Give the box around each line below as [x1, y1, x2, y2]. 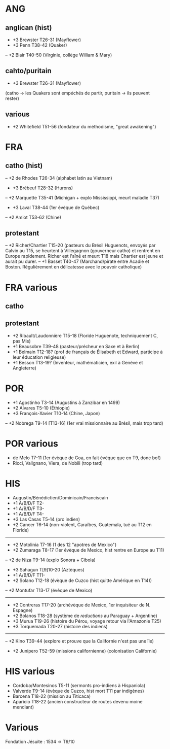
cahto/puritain [5, 66, 52, 75]
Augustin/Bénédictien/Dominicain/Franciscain [12, 494, 108, 500]
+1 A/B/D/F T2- [12, 500, 45, 506]
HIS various [5, 665, 55, 677]
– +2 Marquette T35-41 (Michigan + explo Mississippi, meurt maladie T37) [5, 194, 159, 200]
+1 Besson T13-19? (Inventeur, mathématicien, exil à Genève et [12, 359, 143, 365]
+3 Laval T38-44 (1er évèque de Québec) [12, 204, 100, 211]
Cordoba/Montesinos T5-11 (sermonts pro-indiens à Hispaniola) [12, 682, 146, 688]
